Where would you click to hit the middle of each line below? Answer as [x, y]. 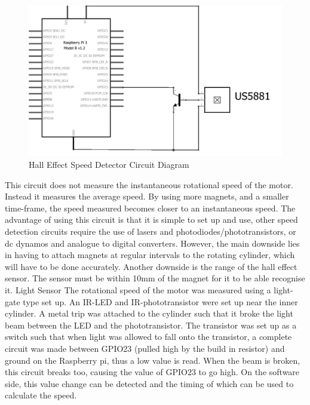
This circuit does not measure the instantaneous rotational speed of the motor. [149, 184]
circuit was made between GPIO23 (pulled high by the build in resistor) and [145, 348]
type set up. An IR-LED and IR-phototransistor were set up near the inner [160, 301]
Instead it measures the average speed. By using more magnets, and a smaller [147, 196]
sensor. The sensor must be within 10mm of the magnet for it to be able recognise [155, 278]
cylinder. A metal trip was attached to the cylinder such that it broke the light [149, 313]
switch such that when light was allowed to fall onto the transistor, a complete [148, 337]
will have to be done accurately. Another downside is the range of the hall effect [151, 266]
